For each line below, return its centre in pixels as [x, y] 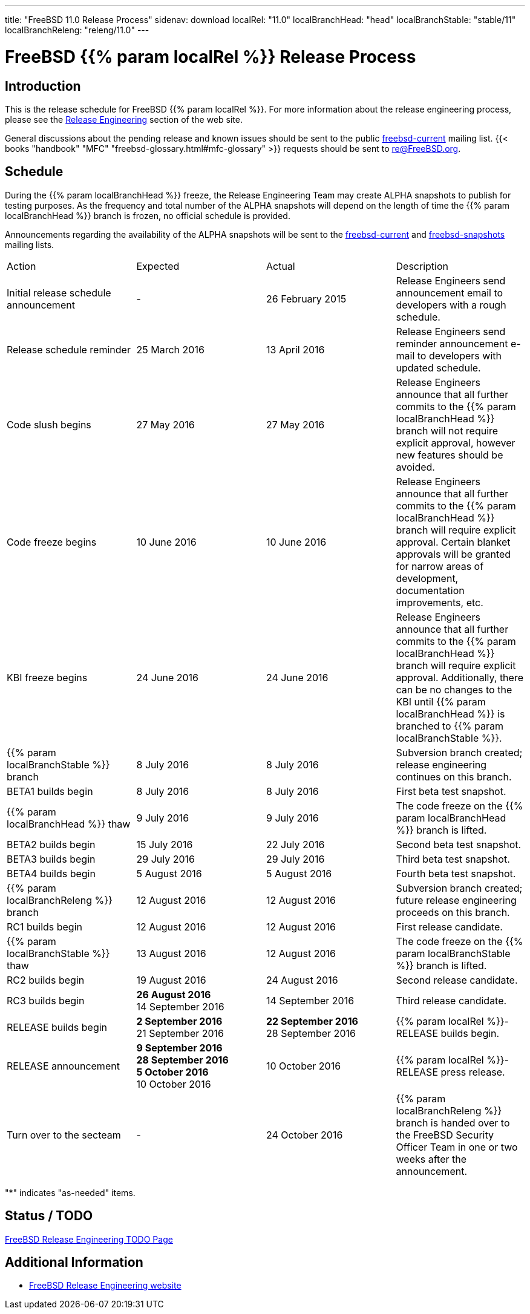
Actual [281, 266]
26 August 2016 [174, 994]
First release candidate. [449, 927]
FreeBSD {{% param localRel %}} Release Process [211, 57]
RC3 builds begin [46, 1000]
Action [21, 266]
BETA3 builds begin [51, 859]
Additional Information [74, 1263]
